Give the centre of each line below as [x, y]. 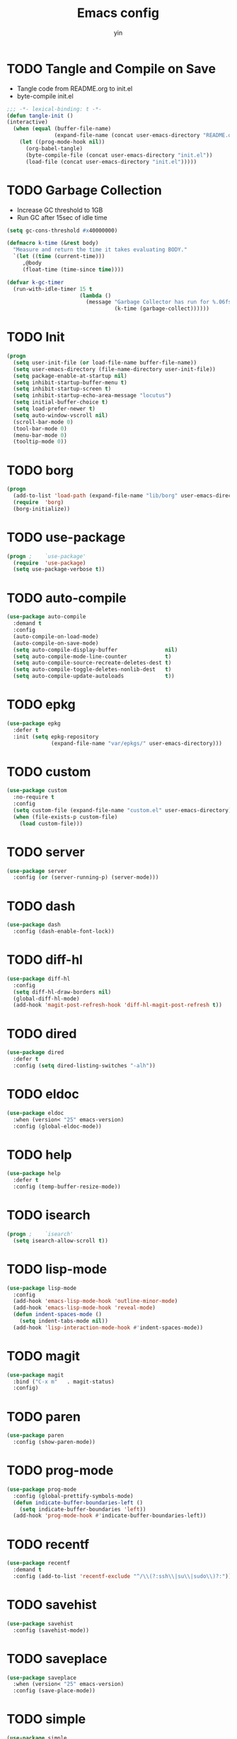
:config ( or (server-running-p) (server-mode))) [86, 877]
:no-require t [34, 797]
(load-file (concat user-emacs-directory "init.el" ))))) [111, 162]
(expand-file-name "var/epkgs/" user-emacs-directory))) [137, 743]
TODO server [46, 852]
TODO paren [44, 1417]
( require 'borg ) [39, 502]
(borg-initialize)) [42, 509]
